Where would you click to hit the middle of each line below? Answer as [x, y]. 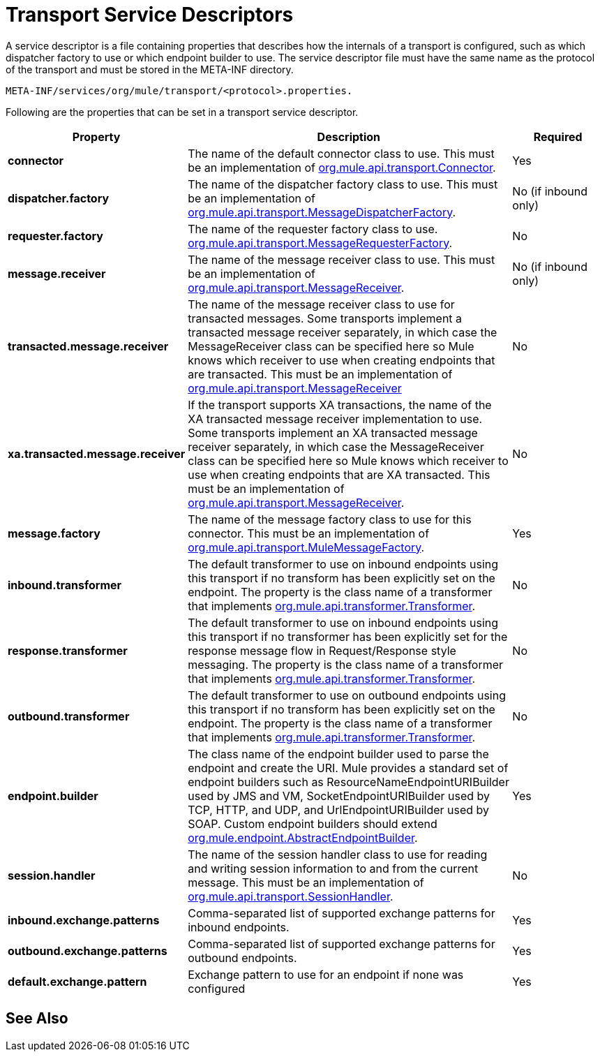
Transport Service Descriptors [150, 15]
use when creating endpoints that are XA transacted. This [339, 474]
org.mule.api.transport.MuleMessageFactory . [306, 547]
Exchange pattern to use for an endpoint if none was [326, 974]
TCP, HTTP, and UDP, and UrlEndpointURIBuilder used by [339, 810]
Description [349, 136]
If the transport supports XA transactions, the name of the [340, 405]
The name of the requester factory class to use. [313, 229]
